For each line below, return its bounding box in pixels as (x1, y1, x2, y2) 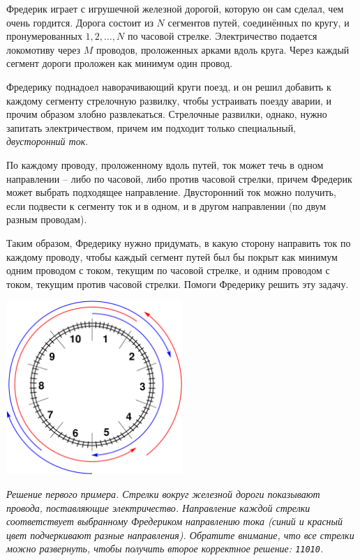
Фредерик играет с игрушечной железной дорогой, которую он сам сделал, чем (6, 1, 344, 15)
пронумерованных (6, 29, 82, 43)
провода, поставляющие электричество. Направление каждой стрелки (6, 500, 310, 515)
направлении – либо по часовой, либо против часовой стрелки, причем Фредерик (6, 171, 352, 186)
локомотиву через (6, 42, 81, 56)
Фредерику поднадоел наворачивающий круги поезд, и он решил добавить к (6, 79, 331, 93)
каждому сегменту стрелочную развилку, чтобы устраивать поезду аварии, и (6, 93, 331, 107)
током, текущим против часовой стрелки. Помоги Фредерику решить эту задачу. (6, 276, 349, 291)
